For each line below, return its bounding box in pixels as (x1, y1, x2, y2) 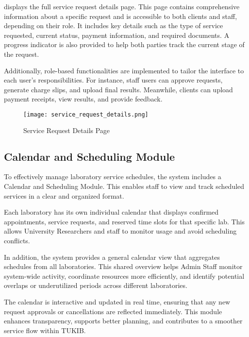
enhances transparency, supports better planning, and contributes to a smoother (4, 316, 243, 326)
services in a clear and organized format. (4, 190, 124, 201)
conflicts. (4, 235, 30, 245)
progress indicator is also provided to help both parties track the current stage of (4, 39, 245, 50)
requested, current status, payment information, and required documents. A (4, 30, 230, 40)
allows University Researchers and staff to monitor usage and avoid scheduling (4, 226, 237, 236)
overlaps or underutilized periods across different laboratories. (4, 280, 187, 290)
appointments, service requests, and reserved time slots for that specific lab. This (4, 216, 245, 226)
